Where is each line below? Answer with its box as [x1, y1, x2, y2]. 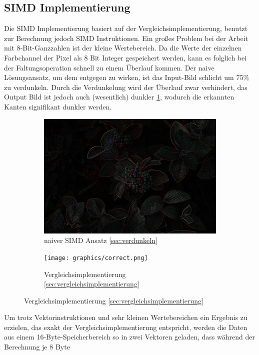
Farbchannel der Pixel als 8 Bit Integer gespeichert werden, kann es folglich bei [4, 52, 247, 62]
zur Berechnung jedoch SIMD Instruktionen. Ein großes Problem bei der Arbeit [4, 32, 248, 43]
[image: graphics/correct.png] [44, 254, 148, 261]
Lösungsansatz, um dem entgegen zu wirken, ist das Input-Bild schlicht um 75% [4, 72, 249, 82]
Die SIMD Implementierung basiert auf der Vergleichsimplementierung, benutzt [4, 23, 248, 33]
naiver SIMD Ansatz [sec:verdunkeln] [44, 235, 157, 245]
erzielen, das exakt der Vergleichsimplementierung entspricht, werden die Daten [4, 321, 247, 332]
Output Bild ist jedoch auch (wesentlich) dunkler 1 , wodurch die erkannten [4, 91, 234, 102]
